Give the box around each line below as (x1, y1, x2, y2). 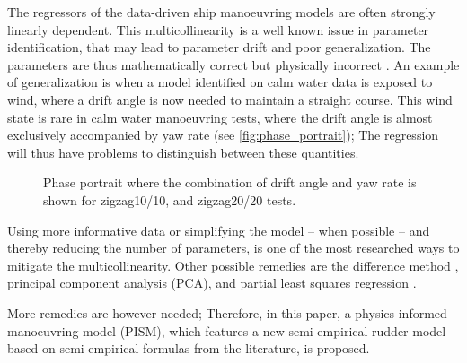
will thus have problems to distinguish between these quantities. (7, 143, 359, 161)
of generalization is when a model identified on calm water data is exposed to (7, 73, 433, 91)
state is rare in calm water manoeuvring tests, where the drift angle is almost (7, 108, 433, 126)
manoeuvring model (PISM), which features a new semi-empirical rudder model (7, 321, 446, 340)
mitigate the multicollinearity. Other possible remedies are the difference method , (7, 255, 459, 274)
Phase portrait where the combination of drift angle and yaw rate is (43, 173, 417, 192)
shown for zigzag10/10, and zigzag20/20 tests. (43, 190, 296, 209)
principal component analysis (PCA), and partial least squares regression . (7, 273, 417, 292)
